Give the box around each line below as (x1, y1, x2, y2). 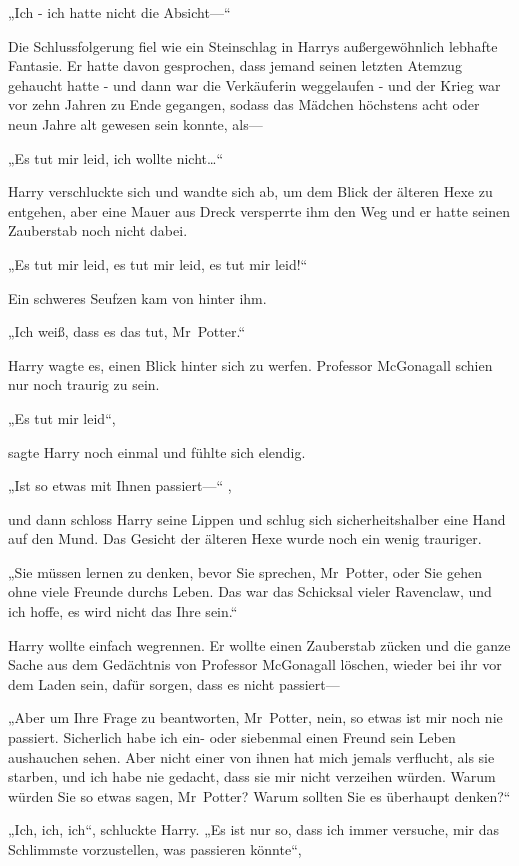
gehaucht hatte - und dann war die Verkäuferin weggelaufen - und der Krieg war (8, 74, 501, 95)
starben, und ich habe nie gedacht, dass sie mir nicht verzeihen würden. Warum (8, 766, 496, 787)
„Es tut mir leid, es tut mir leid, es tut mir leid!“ (8, 253, 308, 274)
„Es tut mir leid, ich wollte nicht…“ (8, 147, 224, 168)
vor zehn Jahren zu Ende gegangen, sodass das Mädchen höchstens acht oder (8, 94, 480, 115)
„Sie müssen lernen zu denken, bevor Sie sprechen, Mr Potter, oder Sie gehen (8, 561, 482, 582)
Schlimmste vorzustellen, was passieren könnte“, (8, 839, 302, 859)
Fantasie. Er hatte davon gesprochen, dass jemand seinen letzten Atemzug (8, 55, 462, 76)
